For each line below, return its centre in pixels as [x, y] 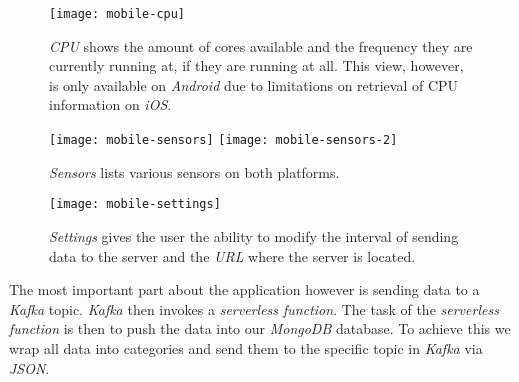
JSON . [29, 367]
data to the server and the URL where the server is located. [232, 255]
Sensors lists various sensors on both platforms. [194, 171]
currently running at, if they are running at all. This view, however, [256, 65]
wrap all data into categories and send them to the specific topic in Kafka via [246, 347]
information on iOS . [110, 104]
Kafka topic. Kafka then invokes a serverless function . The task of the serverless [254, 308]
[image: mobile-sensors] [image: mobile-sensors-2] [223, 140]
